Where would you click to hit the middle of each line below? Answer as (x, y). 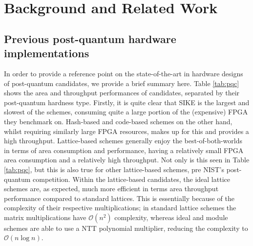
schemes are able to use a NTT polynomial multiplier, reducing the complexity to (126, 228)
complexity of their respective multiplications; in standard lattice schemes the (120, 208)
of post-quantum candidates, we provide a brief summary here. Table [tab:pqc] (122, 83)
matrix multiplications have (45, 217)
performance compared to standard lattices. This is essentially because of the (119, 198)
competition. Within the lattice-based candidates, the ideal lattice (131, 179)
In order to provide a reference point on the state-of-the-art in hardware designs (124, 73)
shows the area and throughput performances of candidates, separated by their (122, 93)
